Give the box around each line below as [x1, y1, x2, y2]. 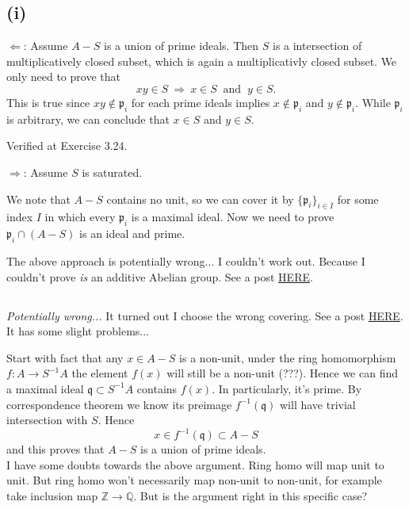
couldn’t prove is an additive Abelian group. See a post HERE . [6, 268, 313, 285]
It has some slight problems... [6, 323, 149, 339]
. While [355, 94, 391, 110]
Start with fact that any [6, 349, 124, 365]
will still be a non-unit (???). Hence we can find [166, 365, 398, 381]
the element [71, 365, 128, 381]
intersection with [6, 411, 88, 428]
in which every [44, 209, 116, 225]
